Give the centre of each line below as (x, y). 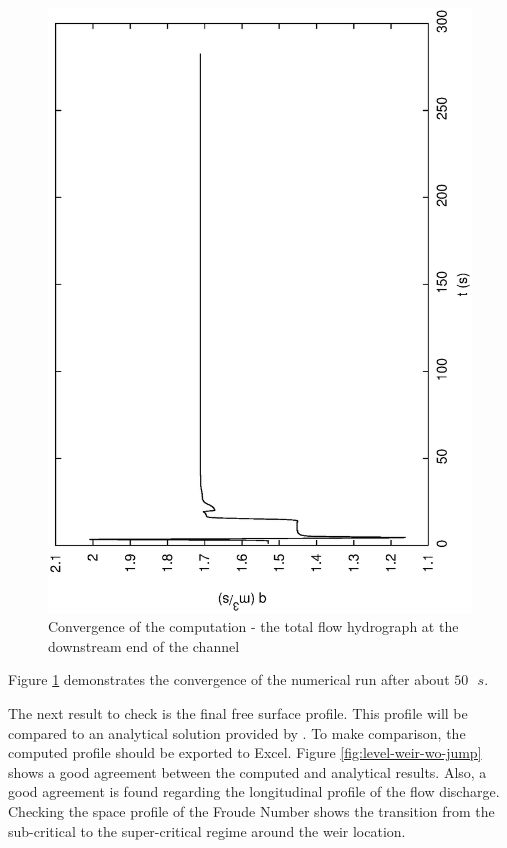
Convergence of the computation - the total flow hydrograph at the (253, 626)
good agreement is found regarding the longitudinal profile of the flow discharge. (254, 791)
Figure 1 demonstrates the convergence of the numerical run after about (229, 679)
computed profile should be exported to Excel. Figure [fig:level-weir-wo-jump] (245, 752)
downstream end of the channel (144, 645)
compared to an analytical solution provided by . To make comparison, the (237, 732)
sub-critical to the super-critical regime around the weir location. (207, 830)
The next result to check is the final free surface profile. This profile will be (238, 713)
